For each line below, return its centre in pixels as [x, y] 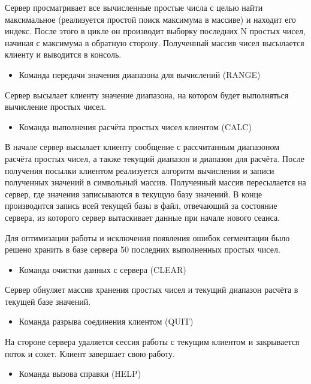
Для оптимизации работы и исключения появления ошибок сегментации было [147, 237]
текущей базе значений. [48, 301]
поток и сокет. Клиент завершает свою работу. [90, 353]
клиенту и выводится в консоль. [63, 54]
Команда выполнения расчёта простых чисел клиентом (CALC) [135, 126]
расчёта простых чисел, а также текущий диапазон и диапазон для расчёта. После [155, 158]
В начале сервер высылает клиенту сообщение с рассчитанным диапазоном [142, 147]
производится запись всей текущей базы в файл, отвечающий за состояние [141, 205]
